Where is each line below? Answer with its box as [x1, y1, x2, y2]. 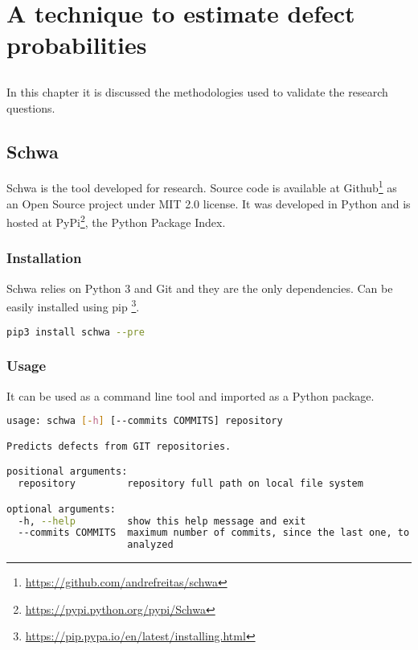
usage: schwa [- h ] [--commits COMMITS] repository [6, 415, 283, 427]
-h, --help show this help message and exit [18, 515, 306, 527]
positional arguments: [6, 466, 128, 478]
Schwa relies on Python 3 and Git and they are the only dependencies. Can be [6, 279, 393, 296]
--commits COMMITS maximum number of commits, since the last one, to [18, 527, 410, 539]
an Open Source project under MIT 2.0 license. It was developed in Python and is [6, 195, 411, 212]
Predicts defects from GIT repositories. [6, 440, 232, 452]
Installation [6, 248, 82, 268]
